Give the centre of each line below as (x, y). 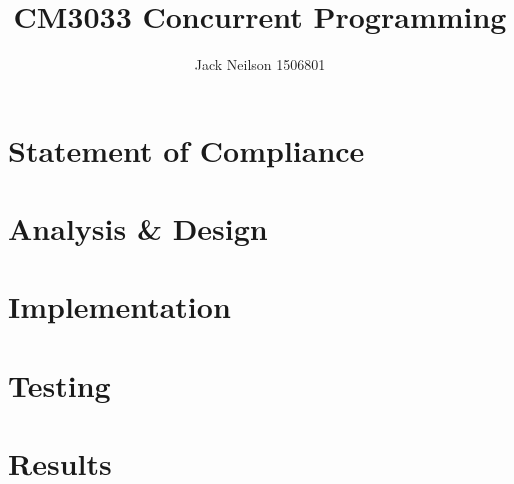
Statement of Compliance (186, 149)
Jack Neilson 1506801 (260, 64)
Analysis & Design (138, 228)
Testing (59, 384)
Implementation (119, 306)
